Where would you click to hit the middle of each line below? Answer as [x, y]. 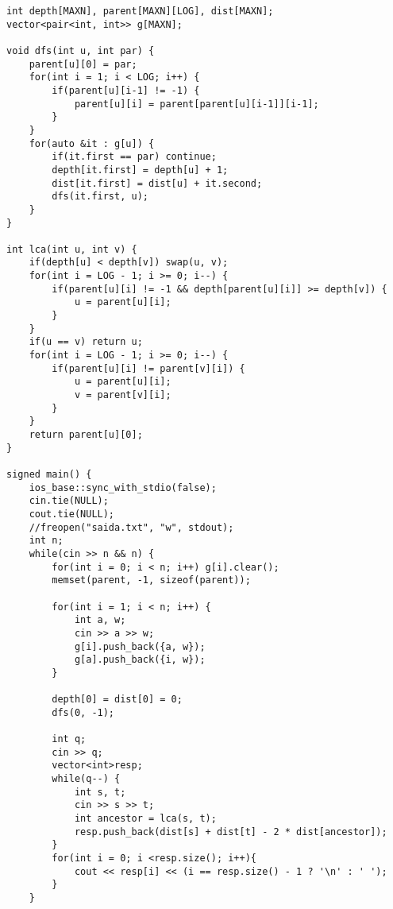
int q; [69, 739]
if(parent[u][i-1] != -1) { [126, 90]
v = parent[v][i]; [123, 395]
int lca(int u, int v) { [72, 249]
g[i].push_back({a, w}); [140, 646]
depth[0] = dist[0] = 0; [117, 700]
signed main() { [49, 474]
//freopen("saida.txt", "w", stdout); [131, 527]
